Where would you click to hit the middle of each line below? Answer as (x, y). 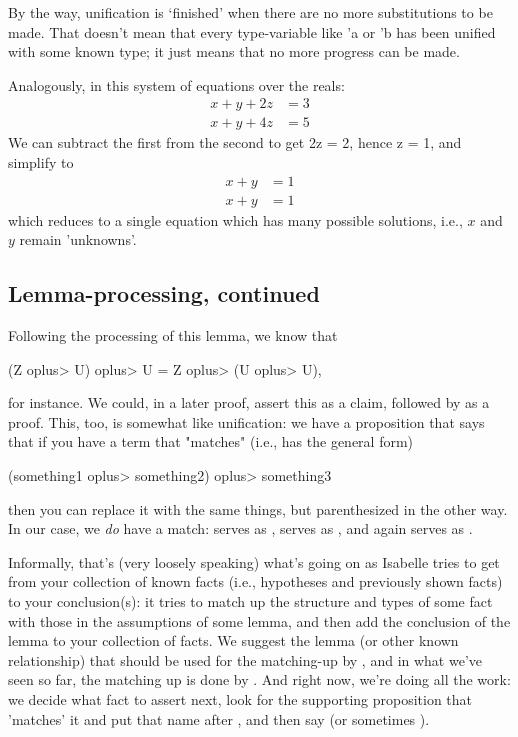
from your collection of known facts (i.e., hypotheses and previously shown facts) (255, 581)
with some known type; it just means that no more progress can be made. (234, 51)
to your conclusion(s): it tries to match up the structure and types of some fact (250, 601)
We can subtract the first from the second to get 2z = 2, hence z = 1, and (235, 142)
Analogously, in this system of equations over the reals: (176, 84)
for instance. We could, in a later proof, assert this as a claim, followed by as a (249, 402)
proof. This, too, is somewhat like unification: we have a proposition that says (246, 421)
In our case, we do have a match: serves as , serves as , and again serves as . (240, 528)
